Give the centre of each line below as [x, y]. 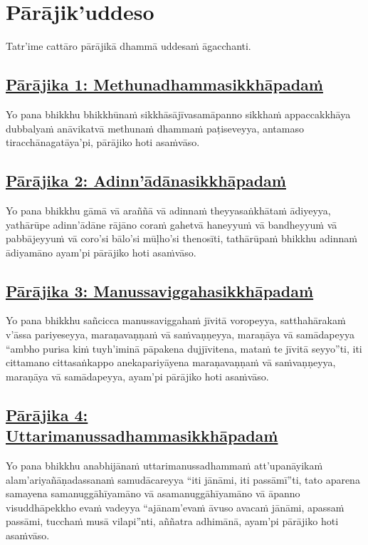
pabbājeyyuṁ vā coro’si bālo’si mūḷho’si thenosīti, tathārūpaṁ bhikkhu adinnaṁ [182, 238]
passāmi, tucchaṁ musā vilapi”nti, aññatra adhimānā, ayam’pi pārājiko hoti [172, 521]
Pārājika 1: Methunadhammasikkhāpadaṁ [164, 84]
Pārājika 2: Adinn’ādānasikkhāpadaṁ [146, 181]
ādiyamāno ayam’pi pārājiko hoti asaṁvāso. [101, 252]
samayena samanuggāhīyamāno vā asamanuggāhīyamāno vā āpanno [153, 493]
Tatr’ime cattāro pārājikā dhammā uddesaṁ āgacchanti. [128, 46]
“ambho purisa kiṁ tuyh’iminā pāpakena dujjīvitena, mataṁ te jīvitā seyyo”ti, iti [184, 348]
